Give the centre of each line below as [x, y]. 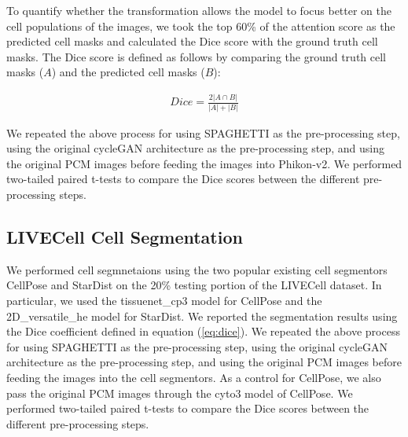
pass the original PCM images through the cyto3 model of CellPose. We [180, 393]
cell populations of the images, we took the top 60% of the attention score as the [201, 26]
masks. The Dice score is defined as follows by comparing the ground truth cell [196, 56]
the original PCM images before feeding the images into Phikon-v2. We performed [204, 163]
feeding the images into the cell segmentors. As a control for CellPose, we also [194, 377]
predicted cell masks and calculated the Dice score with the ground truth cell [192, 41]
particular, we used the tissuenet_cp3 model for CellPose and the [164, 300]
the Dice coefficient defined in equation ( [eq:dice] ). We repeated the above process [203, 331]
